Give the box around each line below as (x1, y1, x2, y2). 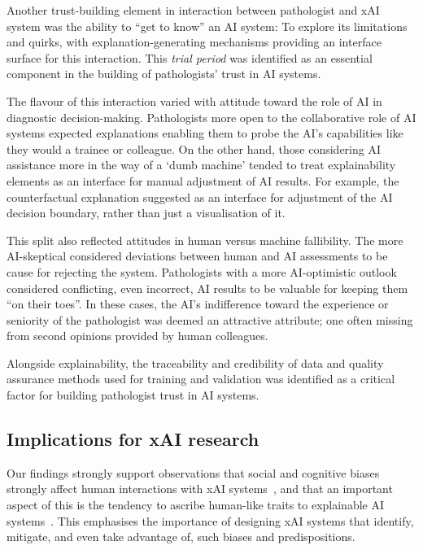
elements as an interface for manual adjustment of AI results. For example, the (7, 172, 399, 189)
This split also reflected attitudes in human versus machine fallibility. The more (7, 231, 403, 248)
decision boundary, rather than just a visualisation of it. (7, 204, 286, 221)
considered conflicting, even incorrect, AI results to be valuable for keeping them (7, 279, 408, 296)
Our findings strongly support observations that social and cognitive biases (7, 464, 380, 481)
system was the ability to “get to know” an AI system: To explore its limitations (7, 17, 408, 34)
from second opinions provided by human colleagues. (7, 327, 268, 344)
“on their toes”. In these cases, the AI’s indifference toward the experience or (7, 295, 389, 312)
